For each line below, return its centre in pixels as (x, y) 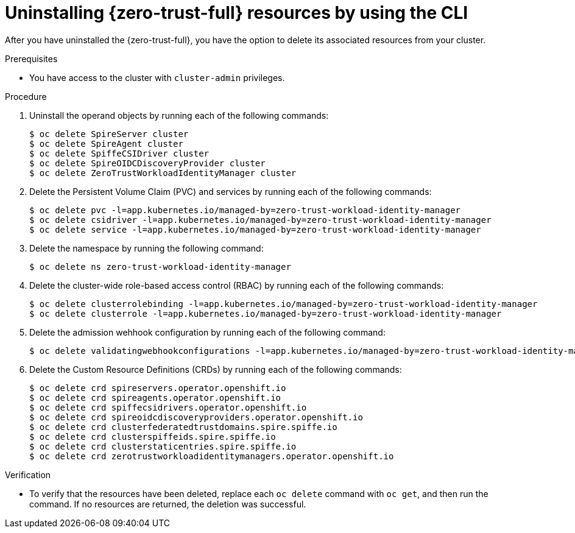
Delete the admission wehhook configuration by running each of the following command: (207, 332)
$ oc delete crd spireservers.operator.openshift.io (158, 388)
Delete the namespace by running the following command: (146, 248)
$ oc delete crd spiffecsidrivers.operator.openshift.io (168, 407)
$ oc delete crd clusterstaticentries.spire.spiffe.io (163, 446)
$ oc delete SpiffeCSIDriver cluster (119, 153)
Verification (28, 475)
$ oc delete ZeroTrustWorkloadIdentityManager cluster (163, 173)
